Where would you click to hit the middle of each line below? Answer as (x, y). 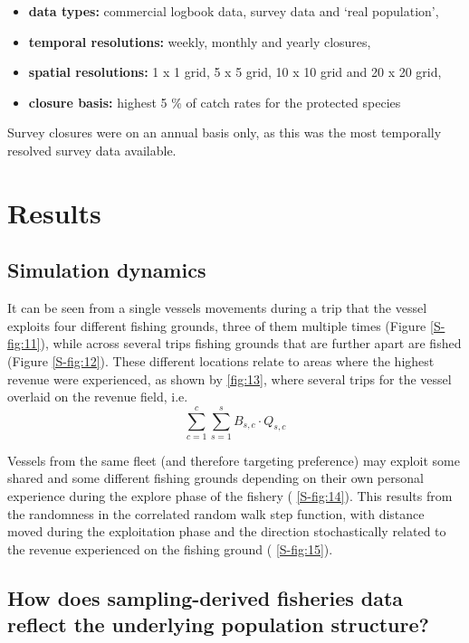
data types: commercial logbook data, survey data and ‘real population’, (234, 11)
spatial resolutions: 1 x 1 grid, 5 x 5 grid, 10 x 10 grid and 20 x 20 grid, (235, 72)
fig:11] (24, 343)
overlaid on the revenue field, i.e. (98, 397)
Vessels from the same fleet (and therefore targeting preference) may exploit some (234, 460)
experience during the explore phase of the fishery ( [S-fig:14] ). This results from (230, 496)
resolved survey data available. (92, 150)
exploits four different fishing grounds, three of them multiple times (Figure (217, 325)
